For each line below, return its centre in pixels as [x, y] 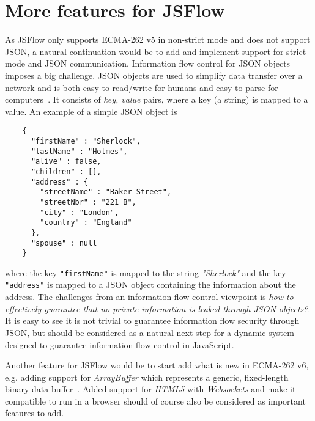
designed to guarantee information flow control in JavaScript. [120, 344]
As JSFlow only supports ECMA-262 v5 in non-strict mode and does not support [158, 39]
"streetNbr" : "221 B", [88, 202]
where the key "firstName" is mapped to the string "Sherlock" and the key [146, 272]
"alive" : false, [66, 162]
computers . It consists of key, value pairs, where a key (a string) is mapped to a [157, 99]
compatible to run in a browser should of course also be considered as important [155, 401]
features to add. [35, 413]
